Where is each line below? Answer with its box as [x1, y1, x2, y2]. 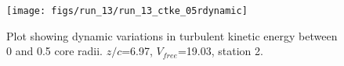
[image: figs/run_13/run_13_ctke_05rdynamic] [6, 5, 248, 16]
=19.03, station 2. [177, 43, 263, 59]
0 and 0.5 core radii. [6, 43, 103, 59]
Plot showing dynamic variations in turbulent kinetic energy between [6, 27, 338, 43]
